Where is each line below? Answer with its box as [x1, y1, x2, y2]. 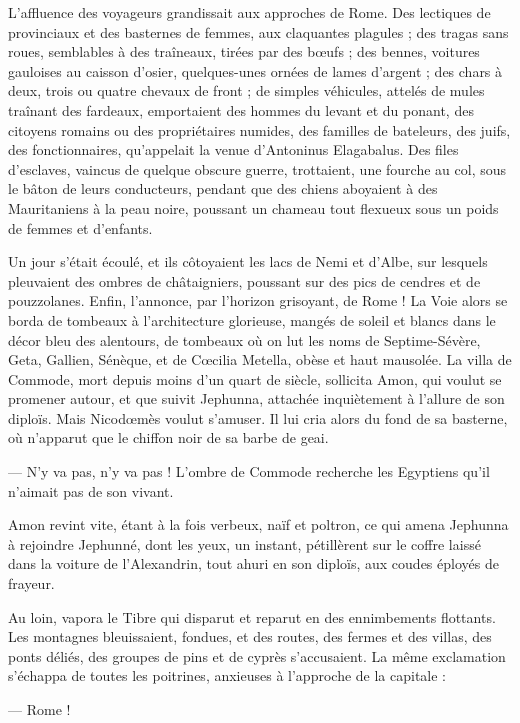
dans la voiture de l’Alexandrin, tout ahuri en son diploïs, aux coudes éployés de [8, 553, 499, 574]
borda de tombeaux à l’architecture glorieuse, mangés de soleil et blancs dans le [8, 309, 496, 330]
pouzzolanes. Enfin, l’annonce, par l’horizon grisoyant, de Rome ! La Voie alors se [8, 290, 508, 311]
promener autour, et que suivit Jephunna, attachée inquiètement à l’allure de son [8, 388, 505, 409]
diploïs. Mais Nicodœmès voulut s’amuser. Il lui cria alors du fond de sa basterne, [8, 407, 508, 428]
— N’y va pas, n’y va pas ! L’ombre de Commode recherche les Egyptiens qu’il [8, 461, 490, 482]
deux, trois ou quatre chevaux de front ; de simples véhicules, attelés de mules [8, 80, 485, 101]
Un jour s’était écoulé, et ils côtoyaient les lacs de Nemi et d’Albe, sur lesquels [8, 251, 488, 272]
